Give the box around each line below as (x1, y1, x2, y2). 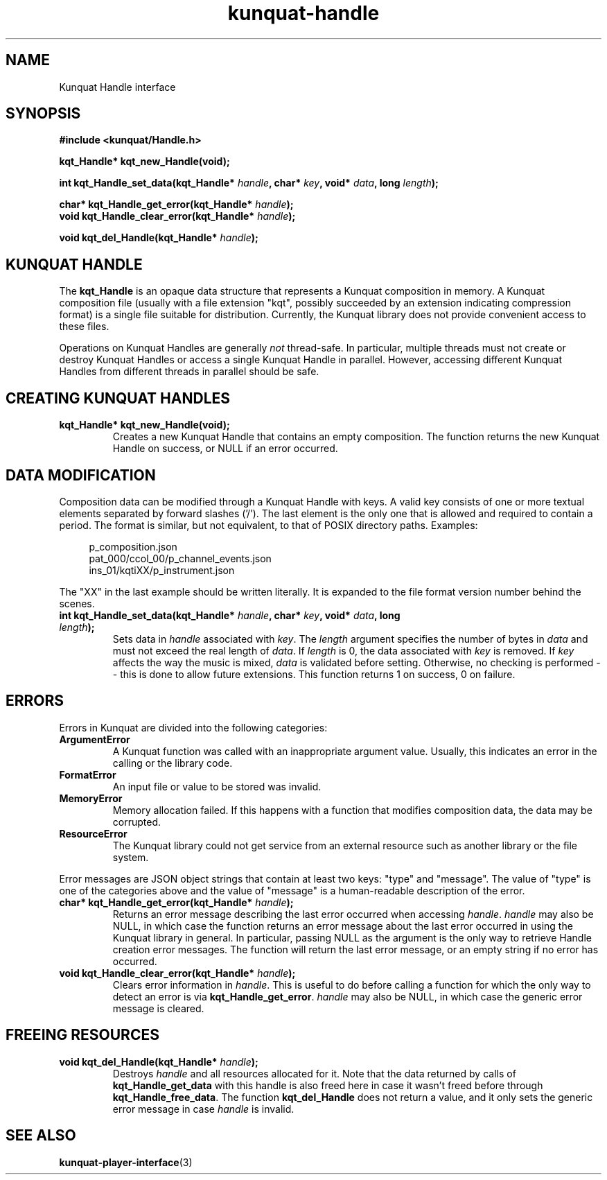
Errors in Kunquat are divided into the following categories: (59, 721, 328, 734)
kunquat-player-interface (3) (59, 1156, 193, 1168)
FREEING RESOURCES (6, 1026, 159, 1044)
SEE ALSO (6, 1127, 76, 1145)
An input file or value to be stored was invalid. (112, 780, 322, 792)
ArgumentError (59, 733, 130, 745)
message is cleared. (112, 1002, 204, 1014)
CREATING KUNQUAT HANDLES (6, 389, 231, 407)
